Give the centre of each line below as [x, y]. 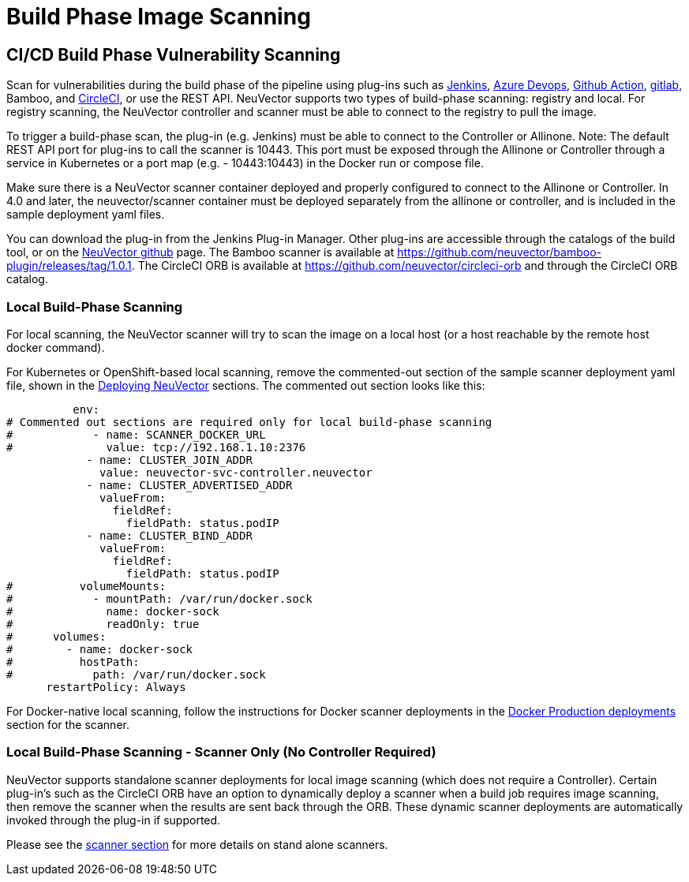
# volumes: [56, 636]
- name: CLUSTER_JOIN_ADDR [169, 460]
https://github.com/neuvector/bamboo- [499, 252]
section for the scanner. [68, 724]
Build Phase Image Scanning [159, 17]
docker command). [56, 347]
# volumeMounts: [86, 586]
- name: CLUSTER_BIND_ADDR [169, 535]
